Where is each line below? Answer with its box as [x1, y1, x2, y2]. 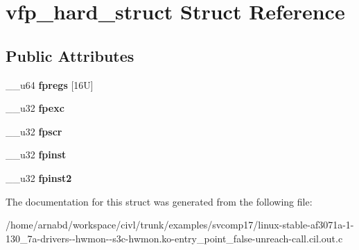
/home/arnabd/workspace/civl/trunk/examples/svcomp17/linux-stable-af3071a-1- [6, 217, 354, 232]
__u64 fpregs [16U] [6, 77, 94, 92]
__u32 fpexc [6, 101, 64, 115]
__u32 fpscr [6, 124, 62, 138]
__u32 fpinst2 [6, 170, 72, 185]
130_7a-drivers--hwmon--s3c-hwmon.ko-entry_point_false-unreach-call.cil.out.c [6, 231, 343, 245]
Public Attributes [6, 44, 134, 66]
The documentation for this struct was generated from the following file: [6, 194, 313, 208]
